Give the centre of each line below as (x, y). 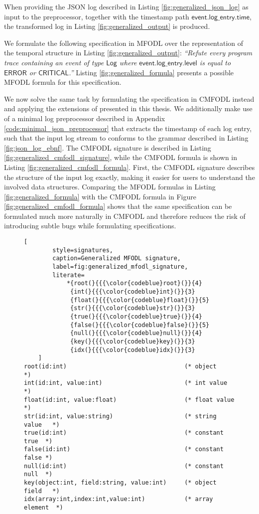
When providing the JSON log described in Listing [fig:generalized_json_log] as (126, 6)
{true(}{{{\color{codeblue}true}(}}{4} (136, 316)
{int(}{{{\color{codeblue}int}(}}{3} (133, 292)
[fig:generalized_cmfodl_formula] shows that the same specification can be (118, 206)
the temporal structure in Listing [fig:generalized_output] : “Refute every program (128, 53)
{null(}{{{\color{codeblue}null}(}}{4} (136, 333)
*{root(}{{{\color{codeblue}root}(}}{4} (134, 283)
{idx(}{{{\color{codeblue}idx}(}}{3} (133, 350)
